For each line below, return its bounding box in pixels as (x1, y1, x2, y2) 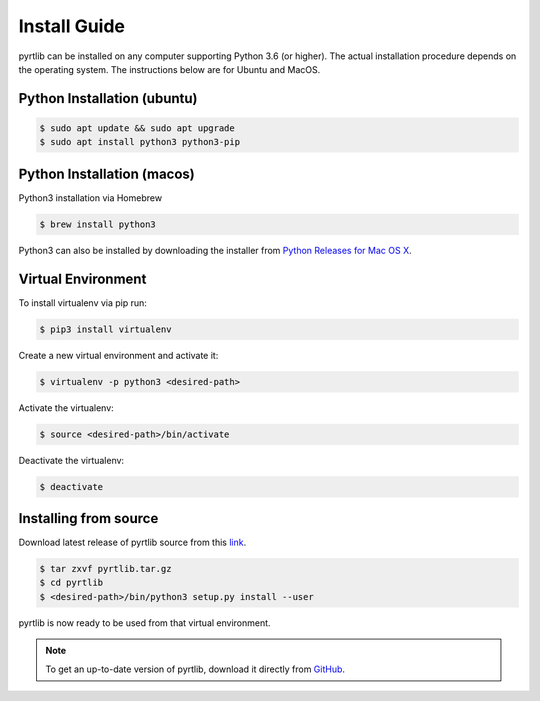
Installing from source (18, 510, 159, 527)
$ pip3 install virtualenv (39, 323, 172, 335)
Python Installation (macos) (18, 165, 195, 182)
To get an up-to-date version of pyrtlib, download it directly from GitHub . (45, 663, 345, 675)
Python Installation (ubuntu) (18, 90, 199, 107)
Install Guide (18, 15, 125, 37)
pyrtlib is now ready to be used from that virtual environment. (18, 616, 271, 629)
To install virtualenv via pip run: (18, 296, 147, 309)
